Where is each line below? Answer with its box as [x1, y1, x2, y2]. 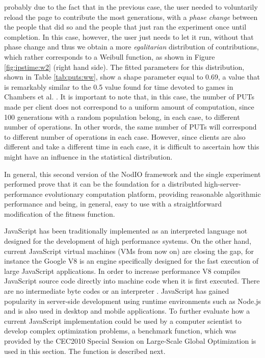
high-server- [204, 178, 241, 189]
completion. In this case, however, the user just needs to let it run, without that [4, 31, 254, 42]
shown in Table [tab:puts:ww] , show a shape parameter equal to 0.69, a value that [4, 71, 260, 82]
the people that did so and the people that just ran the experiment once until [4, 21, 247, 32]
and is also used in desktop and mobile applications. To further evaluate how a [4, 305, 250, 316]
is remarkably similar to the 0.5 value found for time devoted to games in [4, 81, 233, 92]
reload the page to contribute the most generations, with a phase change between [4, 11, 258, 22]
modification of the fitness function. [4, 208, 115, 219]
